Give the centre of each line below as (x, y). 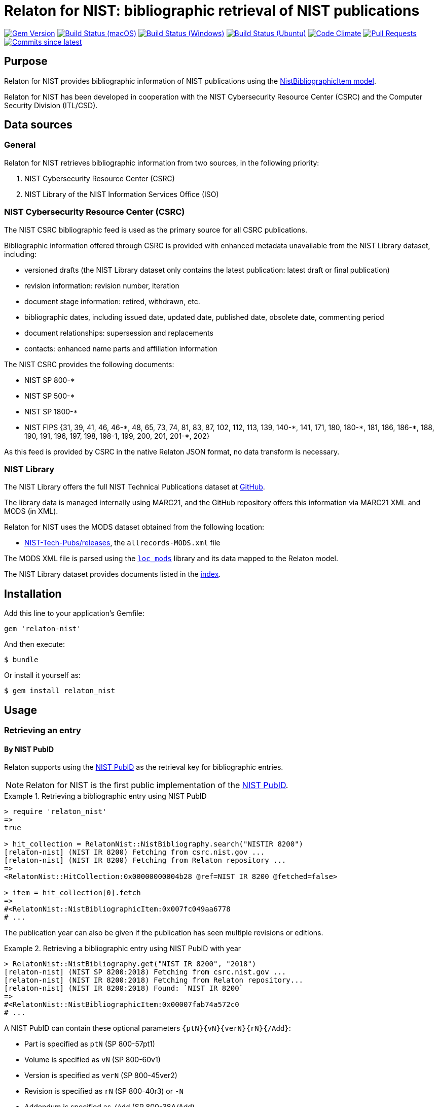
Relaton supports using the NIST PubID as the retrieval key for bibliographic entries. (144, 767)
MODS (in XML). (31, 511)
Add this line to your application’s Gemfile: (74, 613)
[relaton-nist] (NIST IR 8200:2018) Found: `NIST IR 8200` (124, 988)
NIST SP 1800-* (51, 411)
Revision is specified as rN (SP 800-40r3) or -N (104, 1091)
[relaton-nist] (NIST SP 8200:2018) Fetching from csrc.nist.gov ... (145, 972)
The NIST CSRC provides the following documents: (89, 364)
